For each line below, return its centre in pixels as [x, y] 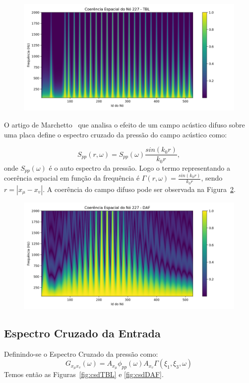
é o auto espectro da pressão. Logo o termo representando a [139, 167]
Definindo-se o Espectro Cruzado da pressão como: [81, 353]
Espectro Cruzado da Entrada [82, 333]
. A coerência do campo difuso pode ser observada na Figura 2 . [139, 189]
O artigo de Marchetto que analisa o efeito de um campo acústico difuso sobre [124, 124]
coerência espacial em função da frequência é [72, 178]
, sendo [212, 178]
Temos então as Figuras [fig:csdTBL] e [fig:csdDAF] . [84, 374]
